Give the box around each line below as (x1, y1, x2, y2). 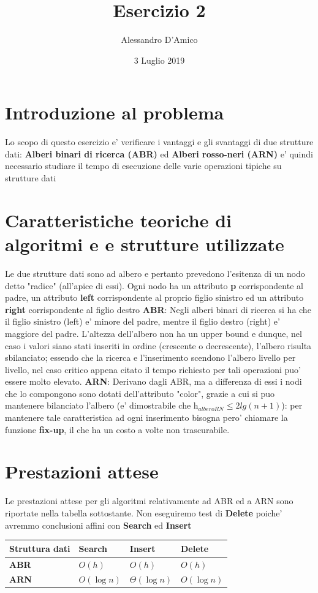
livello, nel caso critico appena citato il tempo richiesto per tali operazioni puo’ (5, 363, 301, 376)
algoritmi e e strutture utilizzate (5, 232, 284, 256)
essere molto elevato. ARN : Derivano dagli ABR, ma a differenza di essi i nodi (5, 375, 302, 388)
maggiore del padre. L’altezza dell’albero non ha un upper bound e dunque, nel (5, 327, 302, 339)
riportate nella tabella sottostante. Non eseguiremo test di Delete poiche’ (5, 506, 282, 519)
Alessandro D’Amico (121, 33, 198, 46)
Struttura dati (9, 542, 70, 554)
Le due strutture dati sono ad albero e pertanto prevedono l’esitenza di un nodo (5, 266, 305, 279)
